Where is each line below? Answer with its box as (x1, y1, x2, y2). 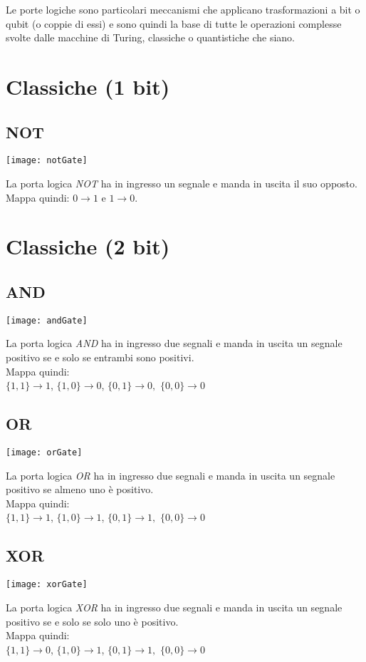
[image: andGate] (6, 315, 88, 326)
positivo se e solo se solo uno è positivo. (6, 614, 179, 629)
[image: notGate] (6, 155, 88, 166)
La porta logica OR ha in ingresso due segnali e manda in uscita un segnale (6, 467, 335, 482)
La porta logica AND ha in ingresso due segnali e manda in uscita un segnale (6, 336, 343, 351)
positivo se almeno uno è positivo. (6, 482, 154, 497)
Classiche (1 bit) (6, 71, 170, 100)
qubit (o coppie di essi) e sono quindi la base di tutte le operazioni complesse (6, 16, 342, 31)
